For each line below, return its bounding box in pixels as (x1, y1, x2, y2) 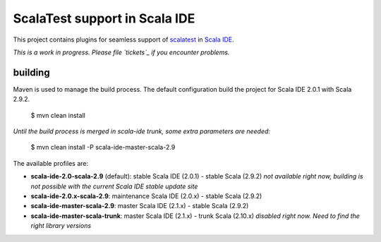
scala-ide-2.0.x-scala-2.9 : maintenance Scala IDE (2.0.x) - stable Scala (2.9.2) (30, 191, 262, 200)
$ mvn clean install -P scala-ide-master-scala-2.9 (30, 143, 176, 152)
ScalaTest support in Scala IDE (13, 11, 195, 26)
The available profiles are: (13, 159, 88, 167)
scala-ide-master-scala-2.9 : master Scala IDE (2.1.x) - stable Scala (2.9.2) (30, 202, 249, 210)
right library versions (30, 222, 92, 230)
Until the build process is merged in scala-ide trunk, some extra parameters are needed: (13, 127, 271, 135)
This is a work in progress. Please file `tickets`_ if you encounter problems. (13, 48, 230, 56)
